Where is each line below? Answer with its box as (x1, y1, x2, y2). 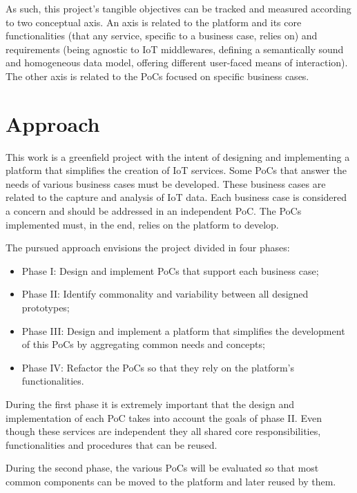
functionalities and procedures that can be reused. (6, 437, 218, 452)
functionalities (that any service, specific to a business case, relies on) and (6, 28, 318, 43)
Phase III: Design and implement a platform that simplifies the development (21, 323, 345, 338)
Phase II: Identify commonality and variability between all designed (21, 287, 309, 301)
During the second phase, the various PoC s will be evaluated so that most (6, 461, 319, 475)
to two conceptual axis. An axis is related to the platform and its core (6, 14, 302, 29)
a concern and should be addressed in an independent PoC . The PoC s (6, 204, 302, 218)
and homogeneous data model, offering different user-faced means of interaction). (6, 55, 348, 70)
